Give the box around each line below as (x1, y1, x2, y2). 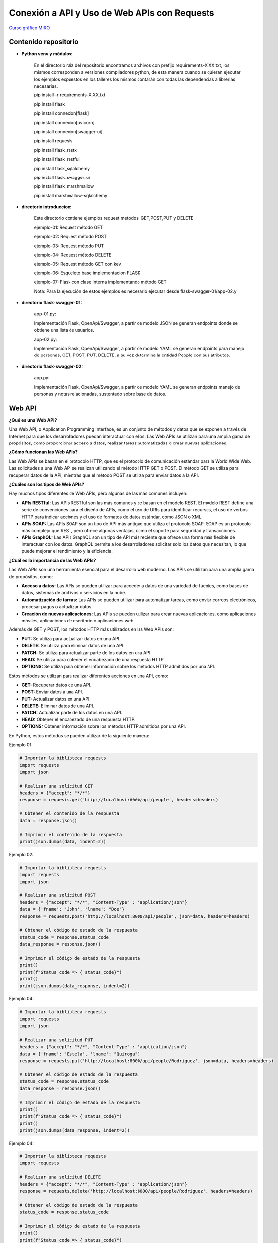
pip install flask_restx (34, 147, 77, 153)
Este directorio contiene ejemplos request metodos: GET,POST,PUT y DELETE (34, 215, 194, 221)
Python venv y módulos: (21, 51, 73, 57)
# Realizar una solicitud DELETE (19, 1174, 101, 1180)
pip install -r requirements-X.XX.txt (34, 92, 106, 98)
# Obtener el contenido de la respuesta (19, 811, 119, 816)
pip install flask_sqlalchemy (34, 165, 90, 171)
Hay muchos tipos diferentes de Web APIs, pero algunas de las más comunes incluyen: (9, 490, 188, 497)
